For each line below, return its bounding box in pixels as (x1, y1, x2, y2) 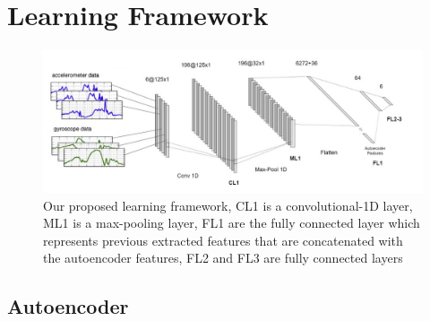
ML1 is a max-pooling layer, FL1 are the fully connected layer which (43, 213, 420, 232)
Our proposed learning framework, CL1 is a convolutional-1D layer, (43, 195, 413, 214)
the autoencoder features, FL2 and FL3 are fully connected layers (43, 248, 403, 267)
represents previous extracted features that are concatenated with (43, 230, 403, 249)
